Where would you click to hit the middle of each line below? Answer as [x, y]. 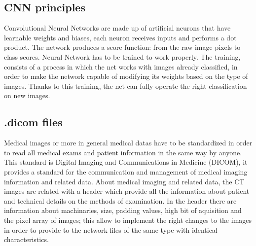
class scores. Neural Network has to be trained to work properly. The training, [122, 56]
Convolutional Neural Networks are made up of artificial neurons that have [117, 28]
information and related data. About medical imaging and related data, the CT [124, 181]
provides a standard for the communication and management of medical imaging [126, 171]
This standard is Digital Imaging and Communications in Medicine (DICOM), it [126, 162]
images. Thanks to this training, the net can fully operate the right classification [126, 86]
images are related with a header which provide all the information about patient [127, 191]
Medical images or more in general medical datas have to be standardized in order [128, 143]
